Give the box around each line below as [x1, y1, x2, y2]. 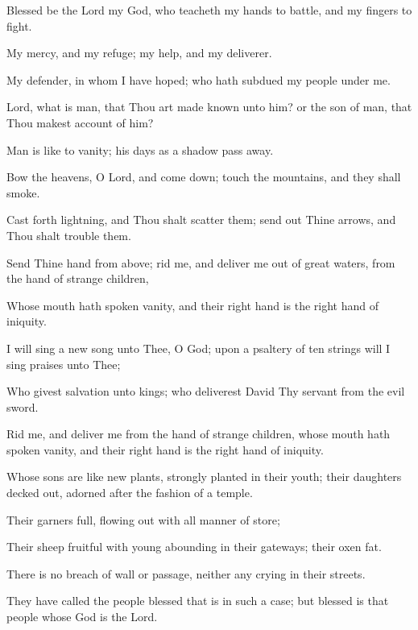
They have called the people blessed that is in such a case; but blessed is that [6, 592, 389, 609]
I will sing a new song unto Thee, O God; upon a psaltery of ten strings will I [6, 339, 391, 356]
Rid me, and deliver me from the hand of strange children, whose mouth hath [6, 425, 391, 442]
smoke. [6, 184, 40, 201]
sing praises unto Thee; [6, 355, 121, 372]
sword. [6, 398, 39, 415]
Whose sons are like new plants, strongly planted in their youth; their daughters [6, 468, 402, 485]
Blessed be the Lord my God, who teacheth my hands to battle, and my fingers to [6, 2, 412, 18]
